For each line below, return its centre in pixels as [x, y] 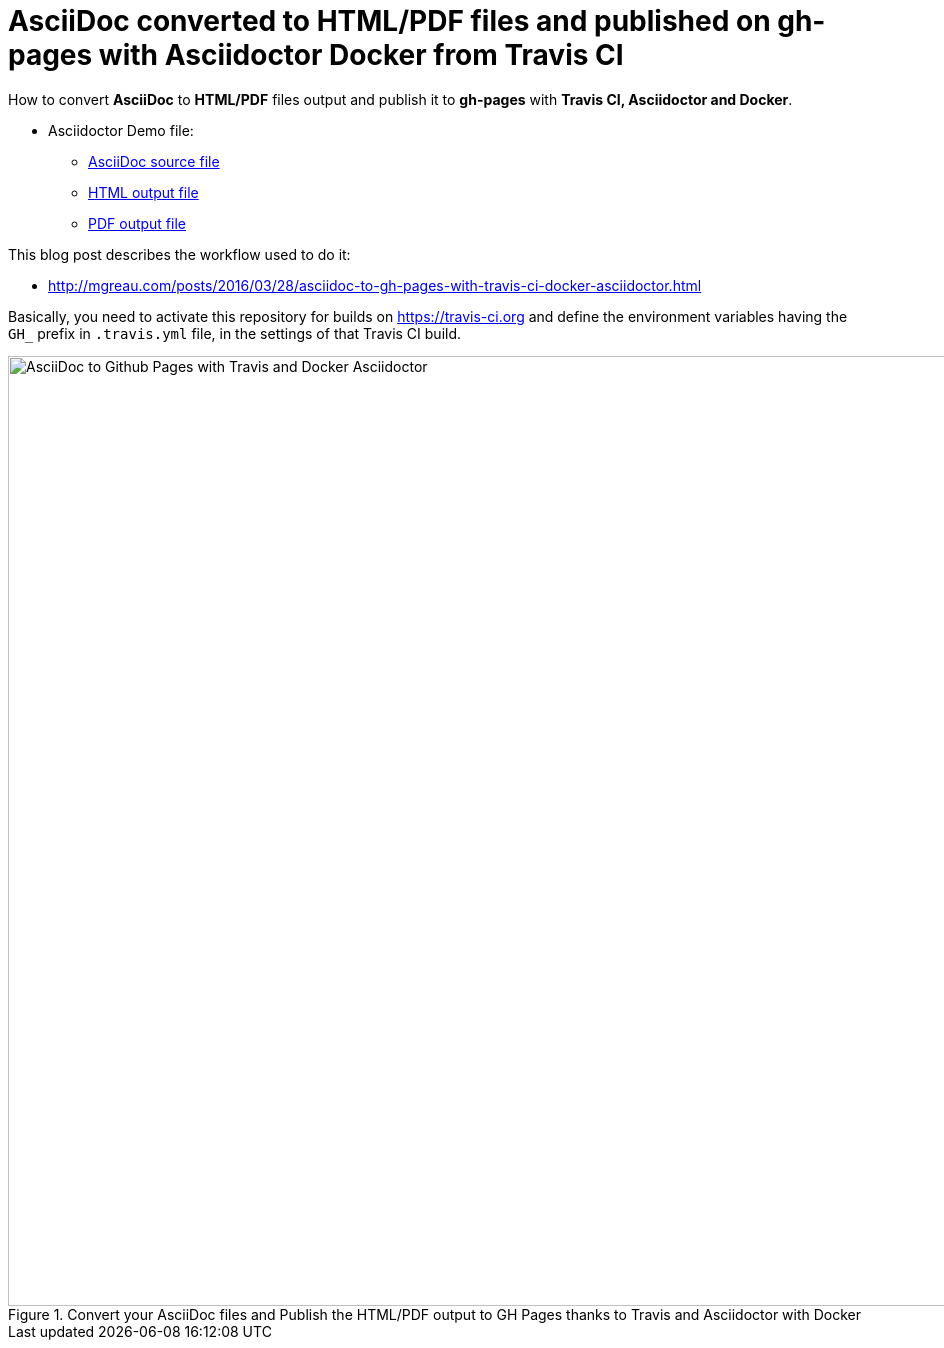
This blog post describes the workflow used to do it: [179, 254]
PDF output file [137, 223]
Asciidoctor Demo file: [121, 130]
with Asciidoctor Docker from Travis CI [361, 55]
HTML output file [143, 192]
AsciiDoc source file [154, 161]
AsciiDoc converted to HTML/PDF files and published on [389, 21]
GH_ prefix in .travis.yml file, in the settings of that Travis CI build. [235, 333]
